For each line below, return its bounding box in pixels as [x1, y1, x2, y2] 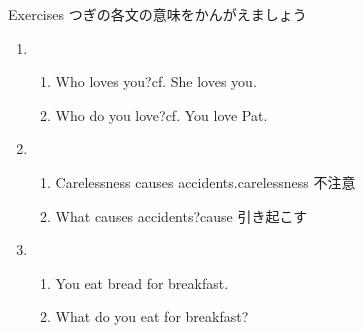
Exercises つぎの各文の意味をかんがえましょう [8, 4, 307, 24]
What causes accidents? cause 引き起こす [55, 205, 308, 226]
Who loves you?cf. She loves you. [55, 71, 257, 92]
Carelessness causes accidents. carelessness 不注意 [55, 171, 356, 192]
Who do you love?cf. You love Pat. [55, 104, 268, 125]
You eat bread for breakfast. [55, 272, 229, 293]
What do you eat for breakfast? [55, 306, 249, 327]
